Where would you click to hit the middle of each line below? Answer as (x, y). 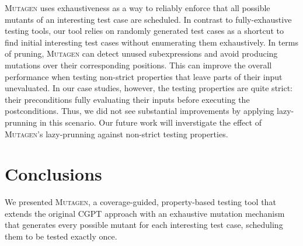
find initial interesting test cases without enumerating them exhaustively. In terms (152, 42)
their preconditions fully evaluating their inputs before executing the (127, 99)
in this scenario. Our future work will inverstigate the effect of (150, 122)
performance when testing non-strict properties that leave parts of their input (144, 76)
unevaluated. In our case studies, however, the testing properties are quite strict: (149, 88)
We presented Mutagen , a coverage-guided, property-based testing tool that (140, 202)
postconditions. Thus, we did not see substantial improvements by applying (140, 111)
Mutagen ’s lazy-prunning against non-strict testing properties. (116, 134)
